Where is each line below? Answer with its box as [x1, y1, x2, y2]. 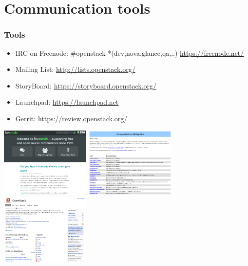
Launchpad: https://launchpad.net [15, 97, 119, 107]
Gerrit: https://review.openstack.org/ [15, 113, 128, 123]
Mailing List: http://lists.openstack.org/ [15, 64, 135, 74]
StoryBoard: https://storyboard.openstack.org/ [15, 80, 157, 90]
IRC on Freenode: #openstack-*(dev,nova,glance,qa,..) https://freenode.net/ [15, 47, 244, 58]
